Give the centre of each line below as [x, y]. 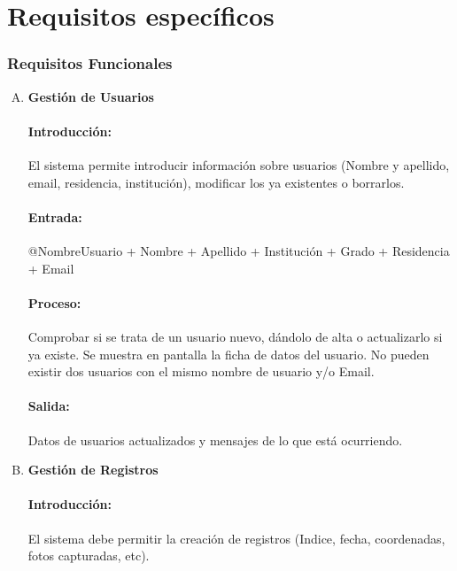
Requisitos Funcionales [90, 63]
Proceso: [54, 302]
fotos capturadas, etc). [89, 556]
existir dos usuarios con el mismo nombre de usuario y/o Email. [201, 371]
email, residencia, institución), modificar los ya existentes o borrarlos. [216, 182]
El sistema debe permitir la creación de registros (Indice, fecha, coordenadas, [236, 538]
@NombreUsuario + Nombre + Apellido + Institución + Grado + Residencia [239, 250]
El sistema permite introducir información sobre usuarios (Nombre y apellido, [239, 164]
